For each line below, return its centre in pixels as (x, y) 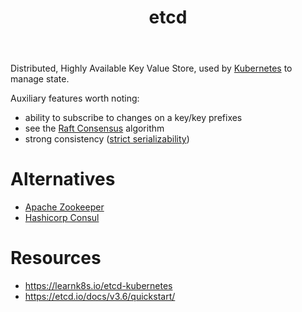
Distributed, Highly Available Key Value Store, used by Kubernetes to (151, 68)
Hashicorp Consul (62, 218)
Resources (56, 258)
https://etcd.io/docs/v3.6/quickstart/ (100, 297)
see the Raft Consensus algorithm (94, 128)
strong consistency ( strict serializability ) (107, 139)
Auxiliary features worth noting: (75, 98)
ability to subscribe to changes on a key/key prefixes (133, 118)
